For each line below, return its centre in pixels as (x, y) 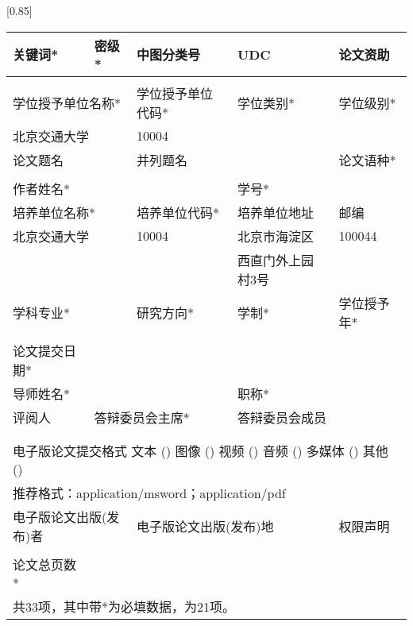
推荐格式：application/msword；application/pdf (149, 493)
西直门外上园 (276, 260)
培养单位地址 (276, 212)
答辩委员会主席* (142, 417)
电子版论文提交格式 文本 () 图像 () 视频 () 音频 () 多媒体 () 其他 (201, 450)
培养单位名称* (54, 212)
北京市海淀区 (276, 236)
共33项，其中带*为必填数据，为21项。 (124, 606)
